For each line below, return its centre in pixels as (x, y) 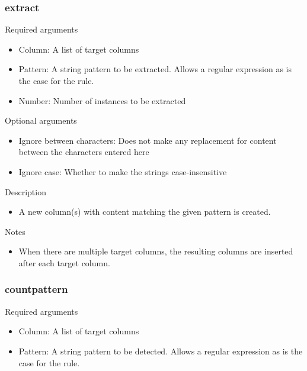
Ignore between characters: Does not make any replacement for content (148, 140)
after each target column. (64, 262)
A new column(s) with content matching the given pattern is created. (145, 212)
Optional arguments (41, 120)
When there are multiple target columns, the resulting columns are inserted (156, 251)
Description (25, 191)
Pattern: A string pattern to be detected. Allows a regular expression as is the (161, 351)
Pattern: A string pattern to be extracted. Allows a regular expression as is (155, 69)
